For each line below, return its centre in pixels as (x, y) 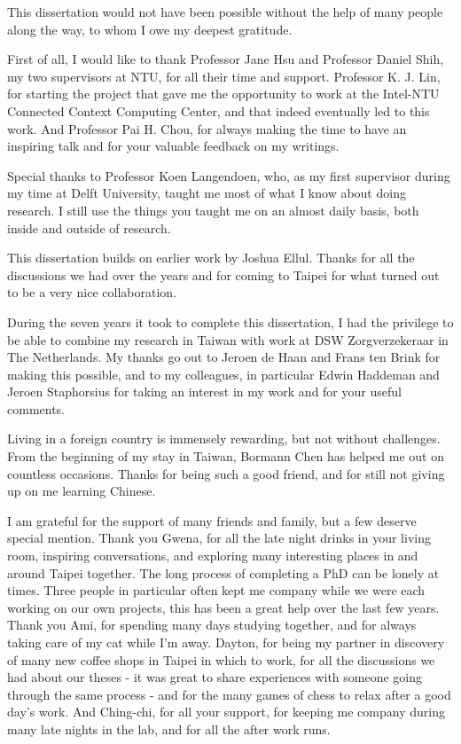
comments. (36, 408)
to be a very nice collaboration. (92, 292)
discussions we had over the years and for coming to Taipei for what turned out (223, 274)
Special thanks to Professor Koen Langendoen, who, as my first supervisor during (229, 175)
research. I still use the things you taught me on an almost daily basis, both (213, 210)
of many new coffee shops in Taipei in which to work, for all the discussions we (221, 659)
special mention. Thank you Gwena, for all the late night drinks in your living (219, 538)
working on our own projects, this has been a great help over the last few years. (223, 607)
